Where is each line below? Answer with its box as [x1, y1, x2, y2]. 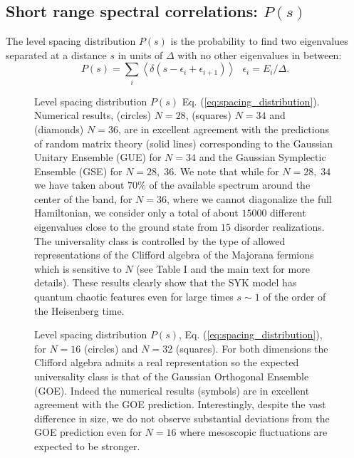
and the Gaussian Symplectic [199, 150, 326, 165]
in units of [118, 47, 163, 62]
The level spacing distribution [6, 33, 136, 48]
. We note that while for [174, 163, 279, 178]
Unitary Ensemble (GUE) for [34, 150, 162, 165]
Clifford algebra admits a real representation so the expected [34, 355, 299, 370]
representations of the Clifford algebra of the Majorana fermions [34, 247, 314, 262]
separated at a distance [6, 47, 107, 62]
